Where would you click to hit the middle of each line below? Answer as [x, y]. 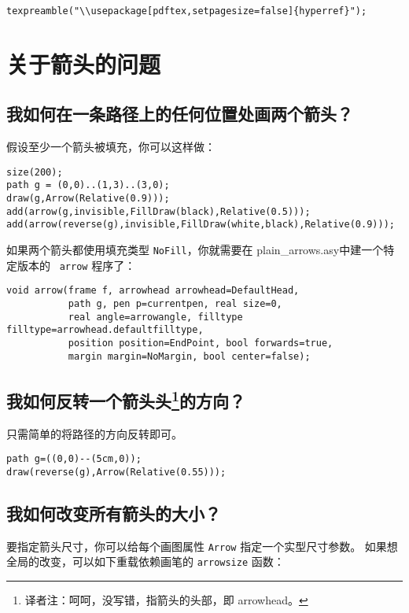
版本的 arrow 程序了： [76, 265]
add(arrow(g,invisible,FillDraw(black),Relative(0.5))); [158, 211]
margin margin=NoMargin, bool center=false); [189, 356]
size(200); [35, 172]
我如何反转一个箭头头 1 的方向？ [126, 399]
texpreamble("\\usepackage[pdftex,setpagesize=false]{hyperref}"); [187, 11]
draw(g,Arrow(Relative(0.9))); [88, 199]
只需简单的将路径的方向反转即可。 [94, 433]
